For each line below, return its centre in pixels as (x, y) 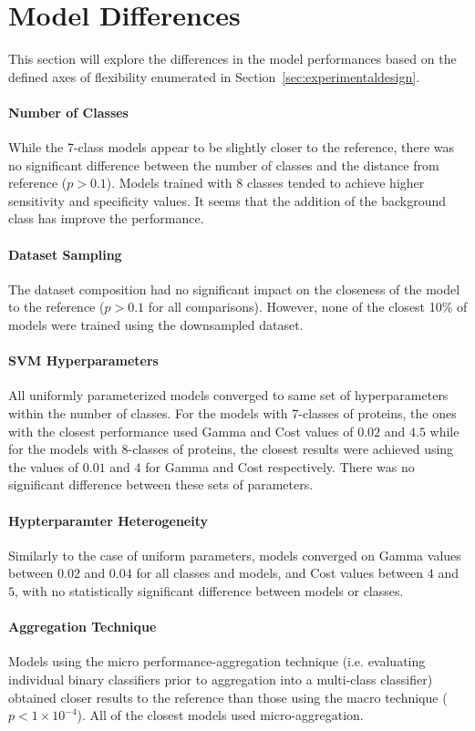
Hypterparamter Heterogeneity (108, 520)
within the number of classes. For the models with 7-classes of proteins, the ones (232, 413)
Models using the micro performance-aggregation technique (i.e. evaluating (217, 661)
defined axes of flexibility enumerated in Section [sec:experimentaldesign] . (214, 76)
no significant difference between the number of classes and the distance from (224, 165)
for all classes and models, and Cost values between (280, 573)
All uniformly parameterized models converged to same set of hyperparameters (228, 395)
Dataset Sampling (65, 254)
